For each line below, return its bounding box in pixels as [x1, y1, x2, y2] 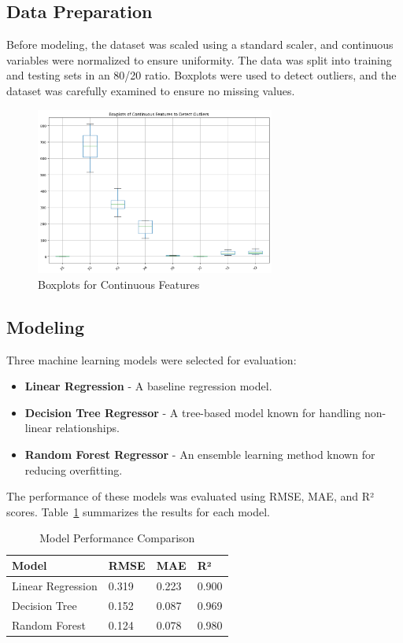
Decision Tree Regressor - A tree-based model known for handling [24, 404, 361, 420]
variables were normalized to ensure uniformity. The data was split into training [6, 51, 392, 68]
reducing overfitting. [24, 461, 123, 478]
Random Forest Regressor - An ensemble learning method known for [24, 446, 375, 463]
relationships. [55, 419, 120, 436]
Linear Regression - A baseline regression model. [24, 378, 272, 394]
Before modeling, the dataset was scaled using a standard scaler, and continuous [6, 36, 394, 53]
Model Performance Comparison [39, 530, 195, 546]
